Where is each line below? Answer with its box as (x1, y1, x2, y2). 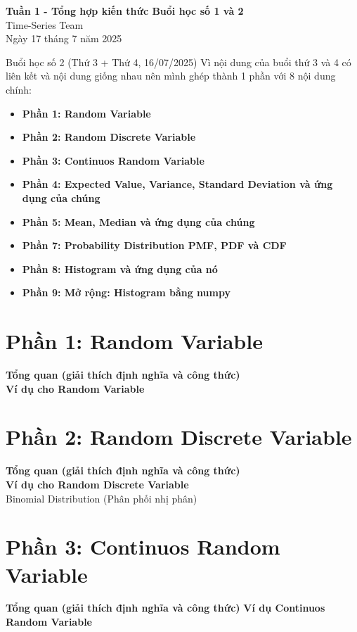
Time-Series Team (6, 17, 84, 32)
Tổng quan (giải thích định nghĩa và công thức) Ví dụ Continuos (6, 600, 325, 615)
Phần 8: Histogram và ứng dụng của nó (22, 261, 218, 276)
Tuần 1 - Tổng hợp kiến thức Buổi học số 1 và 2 (6, 4, 244, 18)
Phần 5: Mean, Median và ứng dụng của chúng (22, 214, 255, 229)
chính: (6, 82, 32, 96)
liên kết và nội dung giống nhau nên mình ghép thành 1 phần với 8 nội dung (6, 68, 336, 83)
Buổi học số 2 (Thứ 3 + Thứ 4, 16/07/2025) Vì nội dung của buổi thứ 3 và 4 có (6, 54, 351, 69)
